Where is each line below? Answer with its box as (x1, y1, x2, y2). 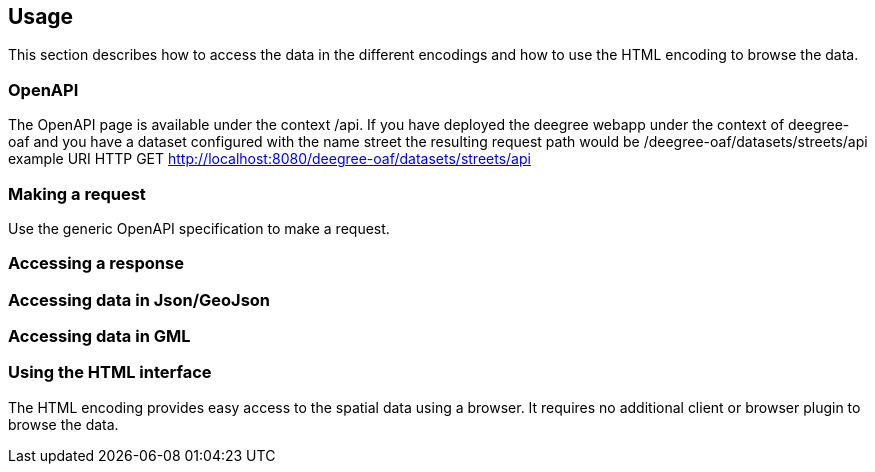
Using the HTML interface (8, 362, 212, 383)
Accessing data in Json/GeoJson (8, 289, 271, 310)
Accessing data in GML (8, 326, 191, 347)
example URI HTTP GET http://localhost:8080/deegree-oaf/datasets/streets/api (8, 150, 531, 168)
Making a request (8, 183, 146, 204)
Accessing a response (8, 253, 184, 274)
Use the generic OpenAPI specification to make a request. (8, 219, 390, 237)
